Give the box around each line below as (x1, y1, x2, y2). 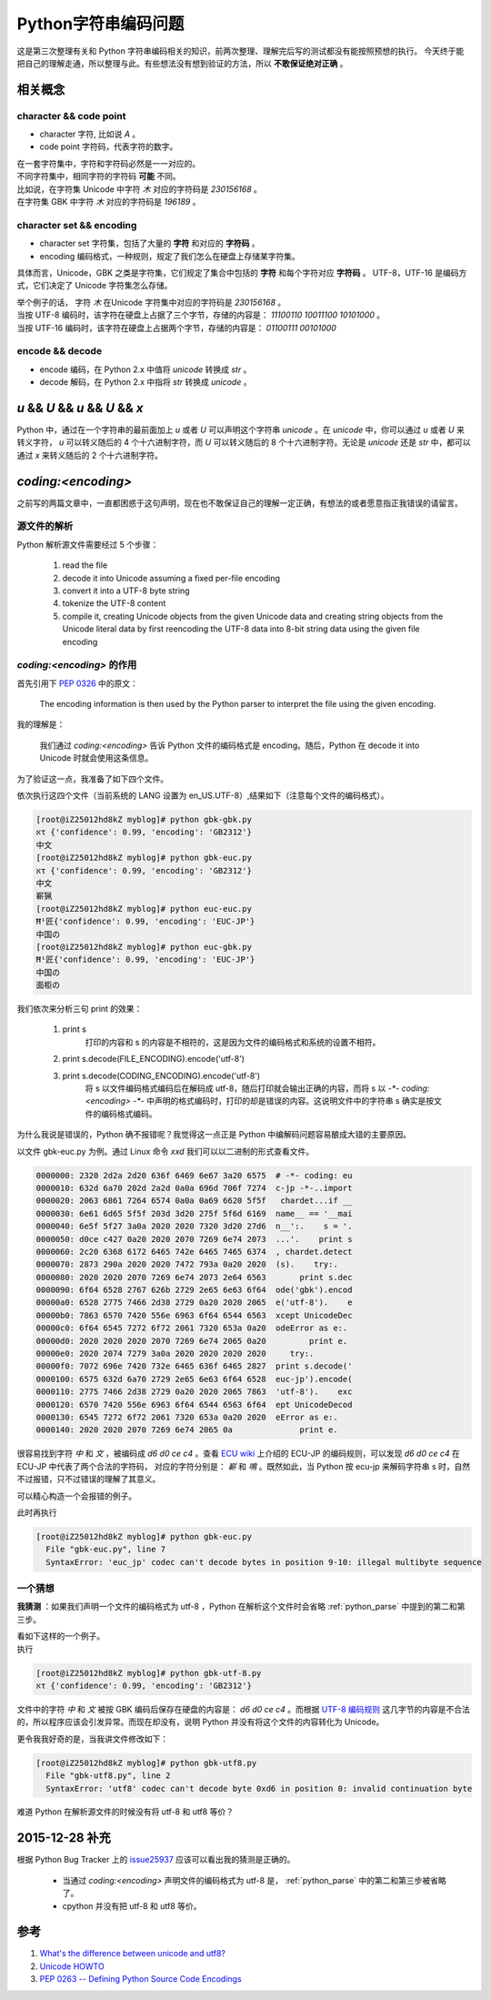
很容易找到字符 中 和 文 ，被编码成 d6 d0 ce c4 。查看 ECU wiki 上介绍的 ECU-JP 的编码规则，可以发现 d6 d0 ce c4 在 (16, 1448, 461, 1460)
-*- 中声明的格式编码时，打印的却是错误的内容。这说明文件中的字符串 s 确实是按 (133, 1096, 435, 1106)
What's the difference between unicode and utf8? (39, 1948, 226, 1959)
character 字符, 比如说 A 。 (39, 128, 141, 140)
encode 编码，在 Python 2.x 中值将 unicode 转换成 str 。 (39, 364, 252, 375)
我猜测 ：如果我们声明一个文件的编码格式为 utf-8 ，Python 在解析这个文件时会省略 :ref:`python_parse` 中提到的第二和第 (16, 1601, 466, 1612)
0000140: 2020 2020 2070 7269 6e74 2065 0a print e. (35, 1425, 338, 1435)
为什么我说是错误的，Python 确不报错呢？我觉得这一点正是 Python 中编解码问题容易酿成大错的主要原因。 (16, 1129, 411, 1140)
